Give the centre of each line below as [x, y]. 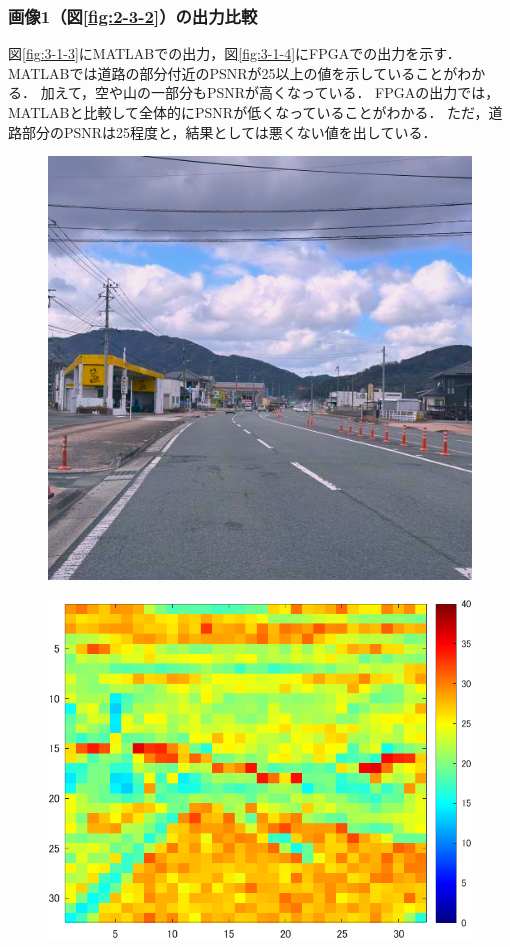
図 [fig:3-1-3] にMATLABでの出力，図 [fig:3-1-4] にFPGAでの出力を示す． [234, 53]
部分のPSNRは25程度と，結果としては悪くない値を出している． [229, 131]
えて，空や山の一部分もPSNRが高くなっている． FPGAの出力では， [277, 92]
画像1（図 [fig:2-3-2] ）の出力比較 [133, 15]
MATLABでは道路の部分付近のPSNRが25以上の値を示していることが [233, 72]
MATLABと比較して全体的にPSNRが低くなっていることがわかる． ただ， [248, 112]
